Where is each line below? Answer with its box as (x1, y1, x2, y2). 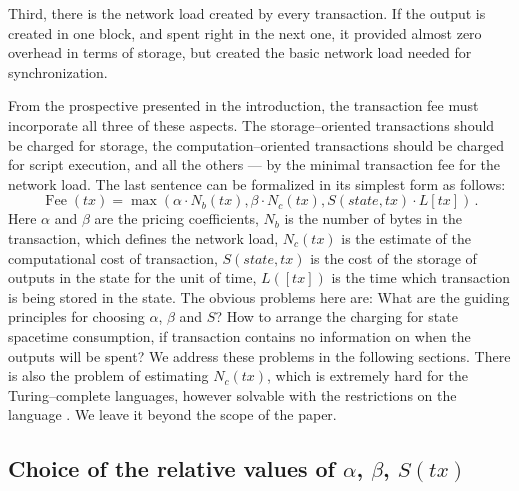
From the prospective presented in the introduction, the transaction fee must (8, 95, 479, 116)
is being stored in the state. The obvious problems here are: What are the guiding (8, 286, 510, 307)
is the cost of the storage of (310, 247, 477, 268)
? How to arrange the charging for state (215, 306, 458, 327)
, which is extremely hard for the (267, 365, 468, 386)
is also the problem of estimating (8, 365, 209, 386)
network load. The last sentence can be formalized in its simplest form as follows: (8, 173, 506, 194)
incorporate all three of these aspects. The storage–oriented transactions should (8, 114, 495, 135)
